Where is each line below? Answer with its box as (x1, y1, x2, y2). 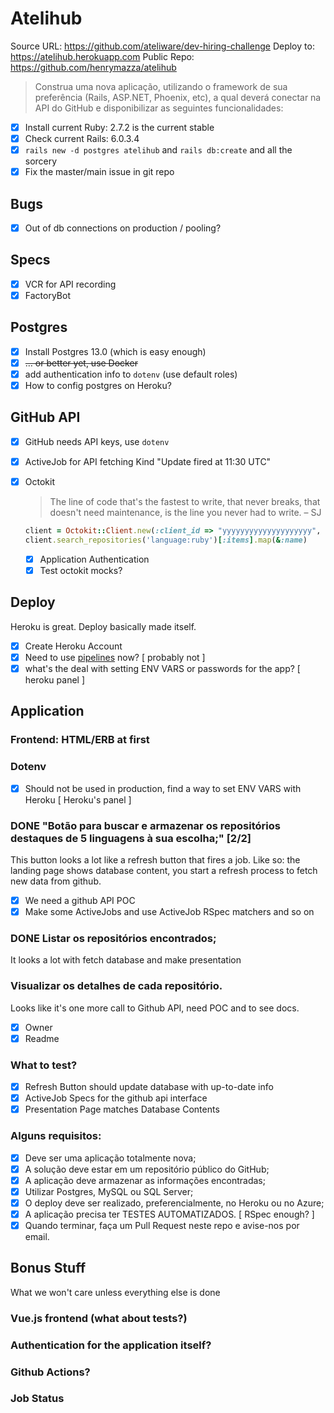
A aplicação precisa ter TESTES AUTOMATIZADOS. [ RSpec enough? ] (24, 1208, 315, 1220)
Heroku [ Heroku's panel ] (24, 793, 132, 806)
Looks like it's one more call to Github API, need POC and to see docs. (10, 1002, 300, 1014)
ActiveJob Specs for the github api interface (24, 1092, 208, 1104)
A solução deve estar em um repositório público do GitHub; (24, 1163, 270, 1175)
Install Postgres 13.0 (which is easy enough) (24, 345, 207, 357)
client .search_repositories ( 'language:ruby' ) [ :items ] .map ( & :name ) (24, 535, 308, 545)
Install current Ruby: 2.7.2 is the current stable (24, 121, 215, 133)
